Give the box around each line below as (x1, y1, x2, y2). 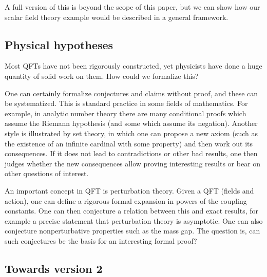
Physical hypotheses (5, 36, 113, 52)
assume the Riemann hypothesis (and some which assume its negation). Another (5, 118, 258, 129)
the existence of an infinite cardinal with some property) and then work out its (5, 138, 253, 148)
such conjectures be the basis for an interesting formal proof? (5, 235, 197, 246)
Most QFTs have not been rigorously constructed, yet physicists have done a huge (5, 60, 262, 71)
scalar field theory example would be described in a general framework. (5, 11, 228, 22)
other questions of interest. (5, 168, 89, 179)
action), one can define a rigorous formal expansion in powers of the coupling (5, 195, 247, 206)
